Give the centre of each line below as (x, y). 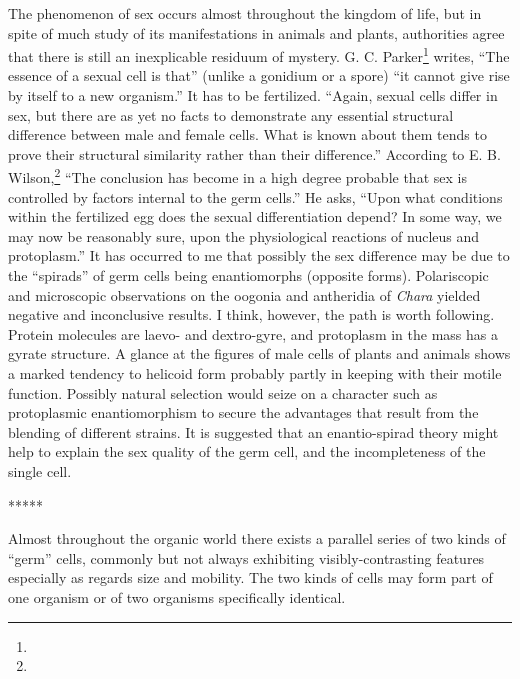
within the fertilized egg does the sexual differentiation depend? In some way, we (255, 216)
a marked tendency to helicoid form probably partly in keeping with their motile (255, 373)
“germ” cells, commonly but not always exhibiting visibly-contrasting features (246, 557)
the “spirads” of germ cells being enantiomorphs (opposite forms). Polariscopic (248, 275)
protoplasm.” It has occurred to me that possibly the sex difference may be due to (259, 255)
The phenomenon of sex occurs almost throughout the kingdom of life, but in (245, 13)
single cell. (40, 470)
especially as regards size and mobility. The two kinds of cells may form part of (250, 577)
